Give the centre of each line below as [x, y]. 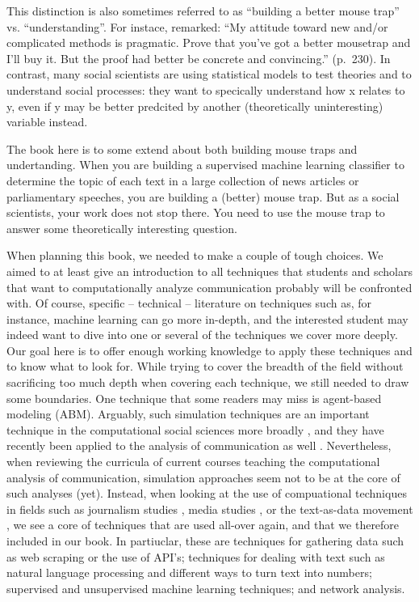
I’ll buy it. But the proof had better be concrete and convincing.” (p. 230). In [199, 58]
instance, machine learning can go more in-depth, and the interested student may [207, 318]
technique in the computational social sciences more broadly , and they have [195, 429]
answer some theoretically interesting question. [122, 228]
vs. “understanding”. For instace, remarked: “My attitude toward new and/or [197, 26]
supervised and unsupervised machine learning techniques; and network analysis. [206, 588]
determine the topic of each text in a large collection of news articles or [183, 180]
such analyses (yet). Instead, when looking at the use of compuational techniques [207, 493]
